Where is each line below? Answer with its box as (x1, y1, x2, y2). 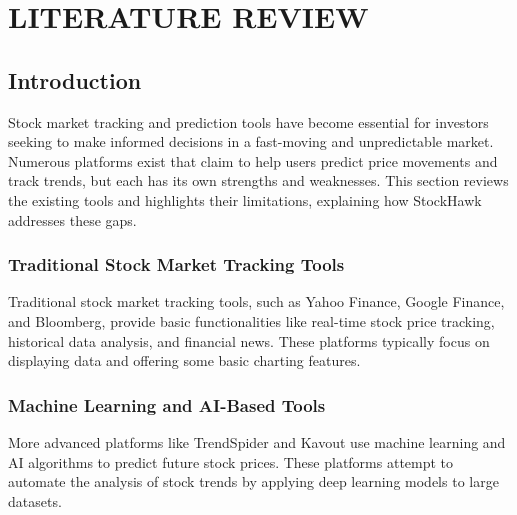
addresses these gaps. (8, 209, 137, 230)
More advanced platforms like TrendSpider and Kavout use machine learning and (8, 431, 506, 452)
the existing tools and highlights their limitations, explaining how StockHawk (8, 189, 482, 210)
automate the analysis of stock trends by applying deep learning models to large (8, 471, 499, 492)
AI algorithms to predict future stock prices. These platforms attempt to (8, 451, 454, 472)
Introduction (8, 64, 142, 95)
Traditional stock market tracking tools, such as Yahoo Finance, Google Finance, (8, 291, 505, 312)
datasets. (8, 490, 62, 511)
